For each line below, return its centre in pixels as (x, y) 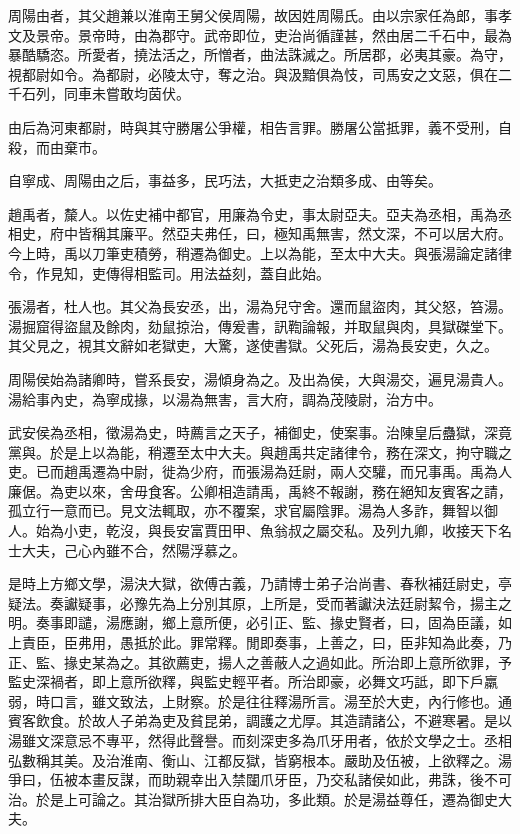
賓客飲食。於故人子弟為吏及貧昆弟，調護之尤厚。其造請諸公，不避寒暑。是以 (260, 720)
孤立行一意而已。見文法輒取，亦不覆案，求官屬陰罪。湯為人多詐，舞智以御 (253, 510)
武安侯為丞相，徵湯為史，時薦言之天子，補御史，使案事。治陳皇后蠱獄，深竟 (260, 432)
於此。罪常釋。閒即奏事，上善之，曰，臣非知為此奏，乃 (329, 642)
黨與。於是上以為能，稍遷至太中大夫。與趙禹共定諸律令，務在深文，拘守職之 (260, 451)
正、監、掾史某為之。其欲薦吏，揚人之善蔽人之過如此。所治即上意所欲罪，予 (260, 661)
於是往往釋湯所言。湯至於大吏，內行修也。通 (364, 700)
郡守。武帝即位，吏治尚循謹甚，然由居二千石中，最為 (336, 34)
